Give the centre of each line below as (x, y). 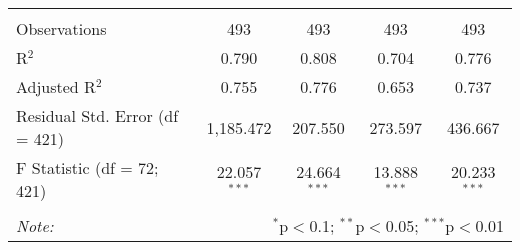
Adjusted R (56, 86)
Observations (61, 28)
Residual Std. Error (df (97, 115)
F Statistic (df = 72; (87, 167)
